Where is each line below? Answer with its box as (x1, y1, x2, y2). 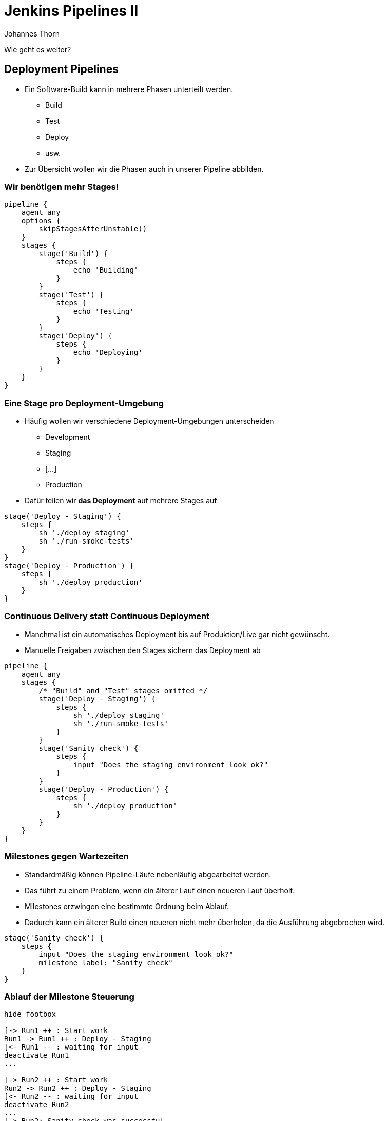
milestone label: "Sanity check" (38, 958, 173, 967)
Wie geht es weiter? (4, 45, 71, 54)
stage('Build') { (38, 249, 108, 258)
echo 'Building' (73, 266, 139, 275)
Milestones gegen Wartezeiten (4, 851, 129, 862)
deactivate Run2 (4, 1100, 69, 1109)
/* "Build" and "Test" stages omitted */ (38, 686, 208, 695)
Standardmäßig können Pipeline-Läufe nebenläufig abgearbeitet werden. (25, 870, 271, 879)
